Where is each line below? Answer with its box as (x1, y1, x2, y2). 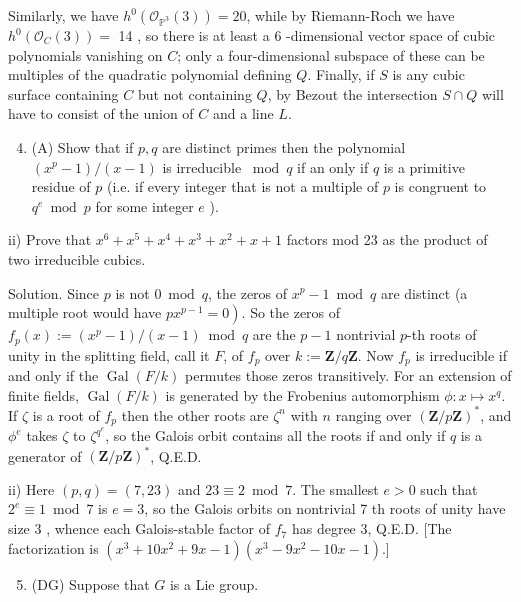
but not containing (137, 83, 252, 104)
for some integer (95, 195, 194, 216)
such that (420, 478, 478, 499)
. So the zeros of (241, 302, 341, 323)
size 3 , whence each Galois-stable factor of (8, 518, 271, 539)
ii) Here (8, 478, 55, 499)
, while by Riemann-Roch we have (246, 5, 455, 25)
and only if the (8, 365, 99, 386)
